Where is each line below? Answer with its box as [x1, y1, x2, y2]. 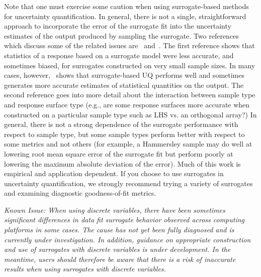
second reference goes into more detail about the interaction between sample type [4, 89, 255, 100]
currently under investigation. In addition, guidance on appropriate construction [4, 234, 251, 244]
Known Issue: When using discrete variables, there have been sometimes [4, 204, 225, 215]
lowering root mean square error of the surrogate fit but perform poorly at [4, 148, 233, 159]
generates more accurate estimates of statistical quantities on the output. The [4, 79, 244, 90]
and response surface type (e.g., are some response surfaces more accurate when [4, 99, 250, 109]
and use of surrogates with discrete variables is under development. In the [4, 244, 231, 254]
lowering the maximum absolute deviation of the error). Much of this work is [4, 158, 241, 169]
